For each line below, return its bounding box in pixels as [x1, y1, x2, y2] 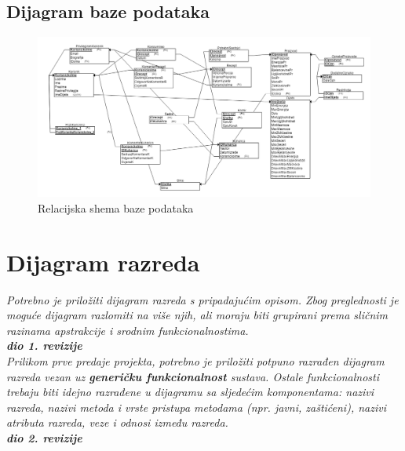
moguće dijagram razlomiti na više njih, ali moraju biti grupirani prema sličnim [6, 307, 389, 323]
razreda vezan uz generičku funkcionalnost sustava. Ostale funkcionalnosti [6, 368, 380, 384]
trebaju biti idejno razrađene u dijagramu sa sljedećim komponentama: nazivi [6, 384, 374, 400]
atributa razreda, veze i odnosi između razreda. [6, 414, 228, 431]
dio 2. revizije [6, 429, 82, 446]
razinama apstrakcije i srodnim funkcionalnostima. [6, 322, 249, 338]
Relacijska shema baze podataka [38, 199, 194, 216]
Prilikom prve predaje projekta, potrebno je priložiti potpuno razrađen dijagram [6, 353, 385, 369]
